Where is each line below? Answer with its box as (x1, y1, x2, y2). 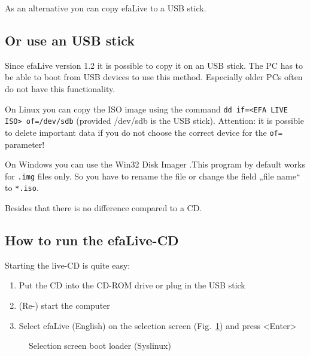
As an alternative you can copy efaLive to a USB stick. (5, 2, 206, 14)
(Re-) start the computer (19, 299, 110, 312)
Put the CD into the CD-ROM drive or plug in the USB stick (19, 279, 245, 291)
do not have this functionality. (5, 82, 116, 95)
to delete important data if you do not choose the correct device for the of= (5, 126, 282, 138)
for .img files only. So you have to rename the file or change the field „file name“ (5, 169, 300, 182)
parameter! (5, 138, 45, 150)
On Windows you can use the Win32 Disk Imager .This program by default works (5, 158, 306, 171)
